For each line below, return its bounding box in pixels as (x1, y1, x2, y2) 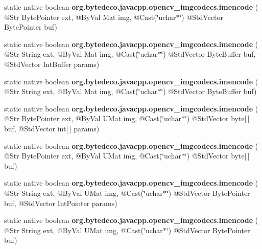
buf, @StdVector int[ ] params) (4, 123, 100, 133)
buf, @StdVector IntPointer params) (4, 197, 117, 208)
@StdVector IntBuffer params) (4, 58, 100, 69)
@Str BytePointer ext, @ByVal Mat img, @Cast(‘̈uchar (4, 11, 176, 22)
